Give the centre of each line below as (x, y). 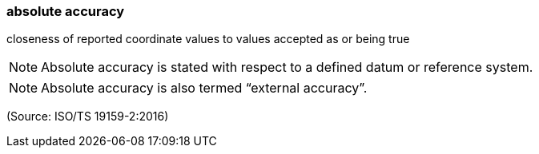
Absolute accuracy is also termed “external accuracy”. (204, 88)
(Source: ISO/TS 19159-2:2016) (88, 116)
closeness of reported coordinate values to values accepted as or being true (208, 39)
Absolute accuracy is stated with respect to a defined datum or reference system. (287, 67)
